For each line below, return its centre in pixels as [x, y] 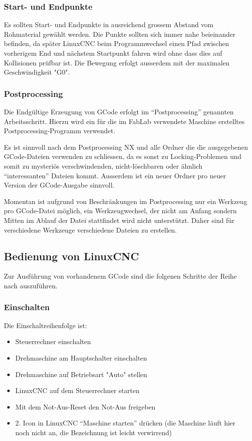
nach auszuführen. [31, 285]
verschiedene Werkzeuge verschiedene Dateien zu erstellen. [90, 229]
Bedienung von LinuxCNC [71, 256]
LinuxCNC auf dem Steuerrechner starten [77, 390]
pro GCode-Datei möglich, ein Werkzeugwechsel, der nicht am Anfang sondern [120, 211]
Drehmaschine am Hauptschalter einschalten [81, 357]
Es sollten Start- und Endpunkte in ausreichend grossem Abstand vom [109, 24]
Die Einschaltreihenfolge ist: [46, 325]
